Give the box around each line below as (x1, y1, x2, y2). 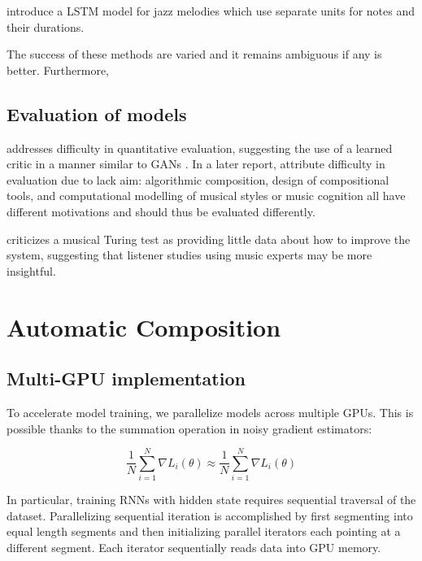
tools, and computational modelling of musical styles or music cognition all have (7, 187, 406, 204)
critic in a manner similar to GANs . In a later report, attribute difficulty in (7, 155, 385, 172)
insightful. (7, 262, 56, 279)
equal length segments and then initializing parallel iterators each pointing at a (7, 523, 401, 540)
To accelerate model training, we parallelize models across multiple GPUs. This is (7, 403, 414, 420)
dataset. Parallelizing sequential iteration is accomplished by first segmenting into (7, 507, 413, 524)
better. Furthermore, (7, 61, 109, 78)
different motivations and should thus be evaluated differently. (7, 202, 315, 220)
